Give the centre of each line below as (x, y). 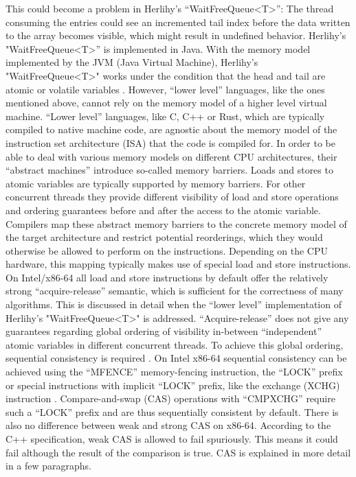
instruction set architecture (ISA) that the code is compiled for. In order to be (170, 142)
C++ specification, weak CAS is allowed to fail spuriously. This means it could (172, 439)
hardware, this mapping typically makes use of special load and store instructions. (178, 264)
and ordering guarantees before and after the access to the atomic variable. (163, 210)
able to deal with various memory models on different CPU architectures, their (171, 156)
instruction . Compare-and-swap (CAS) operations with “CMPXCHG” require (170, 398)
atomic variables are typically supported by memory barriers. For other (156, 183)
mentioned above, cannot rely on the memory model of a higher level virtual (166, 103)
